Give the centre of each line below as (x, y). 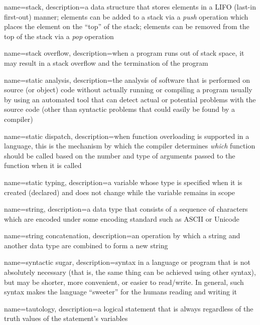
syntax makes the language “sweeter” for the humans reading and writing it (121, 292)
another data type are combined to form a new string (86, 245)
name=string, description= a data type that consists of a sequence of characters (126, 209)
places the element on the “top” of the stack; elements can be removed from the (127, 26)
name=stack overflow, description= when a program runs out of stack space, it (124, 53)
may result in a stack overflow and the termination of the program (106, 62)
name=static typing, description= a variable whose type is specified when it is (123, 182)
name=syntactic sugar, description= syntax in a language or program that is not (127, 262)
